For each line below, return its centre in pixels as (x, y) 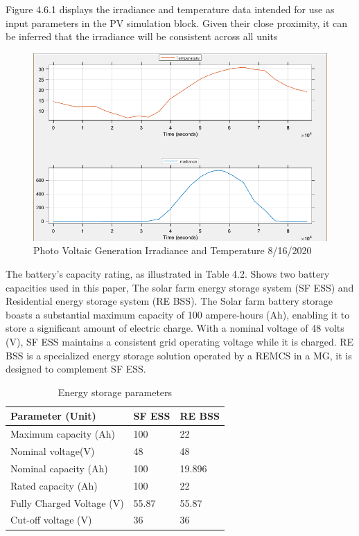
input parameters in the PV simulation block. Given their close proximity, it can (177, 23)
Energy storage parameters (115, 392)
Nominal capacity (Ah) (59, 468)
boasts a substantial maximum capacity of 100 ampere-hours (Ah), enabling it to (178, 314)
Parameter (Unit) (53, 416)
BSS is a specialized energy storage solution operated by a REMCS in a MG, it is (179, 355)
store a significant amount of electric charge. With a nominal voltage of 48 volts (175, 328)
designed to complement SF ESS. (76, 369)
